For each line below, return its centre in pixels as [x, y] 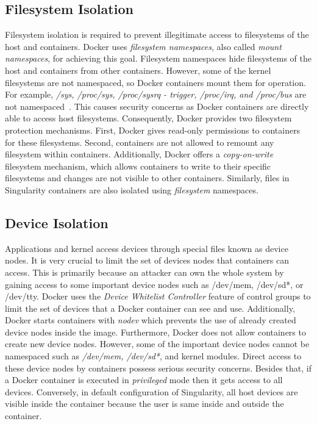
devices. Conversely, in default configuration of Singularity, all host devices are [151, 391]
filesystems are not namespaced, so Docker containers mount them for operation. [155, 82]
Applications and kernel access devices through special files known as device [147, 248]
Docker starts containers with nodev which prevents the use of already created [151, 320]
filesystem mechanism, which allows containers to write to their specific [138, 166]
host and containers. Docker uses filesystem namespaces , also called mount [143, 46]
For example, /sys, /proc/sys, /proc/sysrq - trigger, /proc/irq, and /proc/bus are [156, 94]
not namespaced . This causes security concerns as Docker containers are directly [157, 106]
